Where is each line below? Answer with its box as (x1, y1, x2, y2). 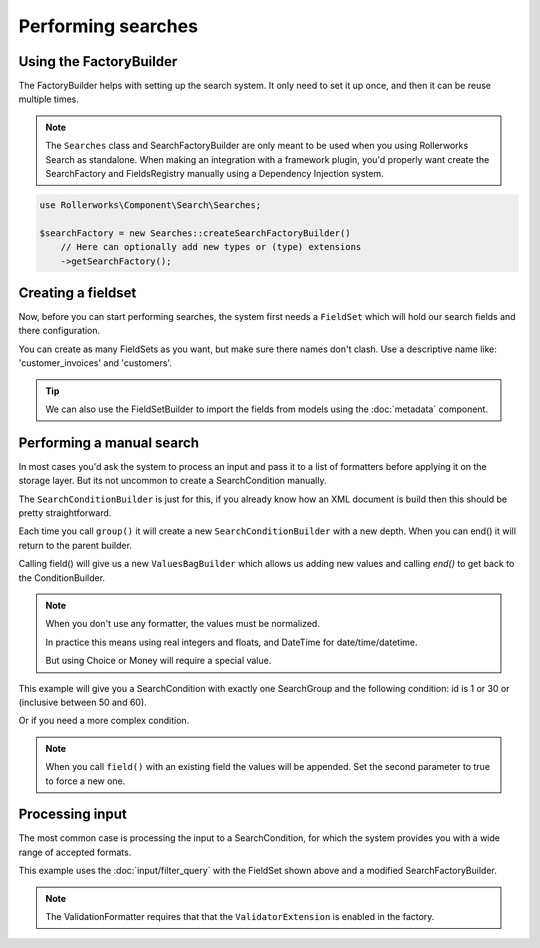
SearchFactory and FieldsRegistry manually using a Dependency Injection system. (45, 168, 384, 180)
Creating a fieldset (18, 284, 137, 301)
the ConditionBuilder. (18, 571, 105, 584)
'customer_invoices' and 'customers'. (18, 357, 172, 369)
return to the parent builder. (18, 539, 132, 551)
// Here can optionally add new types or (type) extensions (60, 241, 362, 253)
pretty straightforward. (18, 507, 112, 519)
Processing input (18, 806, 127, 823)
